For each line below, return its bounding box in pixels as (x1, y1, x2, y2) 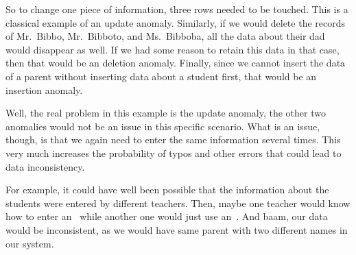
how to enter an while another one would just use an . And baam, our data (5, 209, 328, 223)
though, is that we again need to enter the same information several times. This (5, 132, 341, 147)
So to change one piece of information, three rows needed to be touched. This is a (5, 2, 348, 16)
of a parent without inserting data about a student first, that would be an (5, 69, 317, 83)
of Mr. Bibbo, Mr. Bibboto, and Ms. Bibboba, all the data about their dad (5, 29, 325, 43)
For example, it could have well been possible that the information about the (5, 182, 329, 197)
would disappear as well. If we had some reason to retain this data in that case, (5, 42, 340, 56)
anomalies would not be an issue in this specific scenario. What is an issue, (5, 119, 320, 133)
